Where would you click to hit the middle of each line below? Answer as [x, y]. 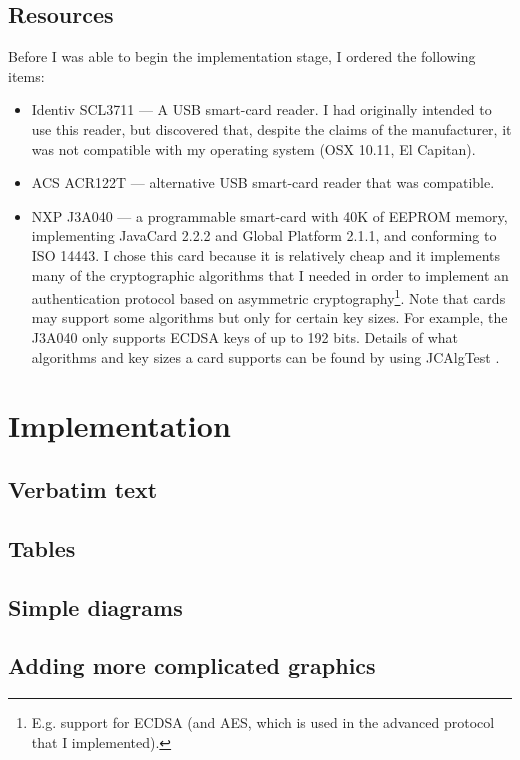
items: [26, 75]
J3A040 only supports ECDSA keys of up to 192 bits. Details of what [245, 336]
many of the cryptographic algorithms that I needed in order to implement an [270, 274]
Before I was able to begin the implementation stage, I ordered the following [242, 56]
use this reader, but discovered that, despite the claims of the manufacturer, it [271, 128]
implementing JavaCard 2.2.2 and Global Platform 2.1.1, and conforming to [264, 235]
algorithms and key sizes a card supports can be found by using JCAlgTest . [265, 356]
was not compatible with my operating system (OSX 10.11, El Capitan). [253, 148]
